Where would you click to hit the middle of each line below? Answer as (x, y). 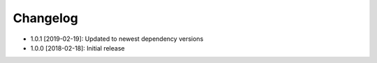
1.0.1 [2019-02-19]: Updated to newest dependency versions (117, 39)
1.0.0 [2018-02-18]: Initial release (77, 48)
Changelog (45, 18)
